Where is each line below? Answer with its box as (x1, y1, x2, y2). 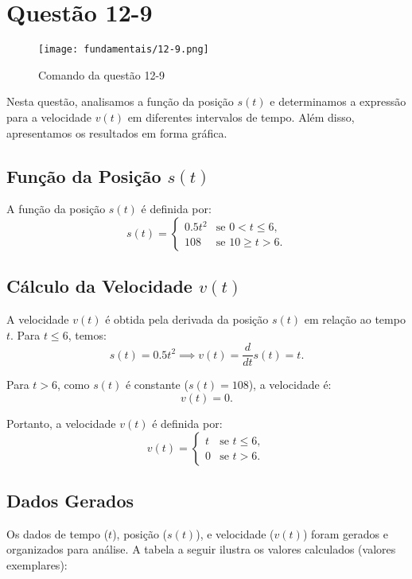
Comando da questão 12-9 (38, 66, 165, 83)
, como (57, 376, 90, 393)
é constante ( (125, 376, 189, 393)
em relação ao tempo (304, 311, 406, 328)
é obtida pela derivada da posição (105, 311, 269, 328)
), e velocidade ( (196, 525, 274, 542)
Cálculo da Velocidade (6, 274, 192, 298)
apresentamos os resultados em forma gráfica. (6, 124, 227, 141)
